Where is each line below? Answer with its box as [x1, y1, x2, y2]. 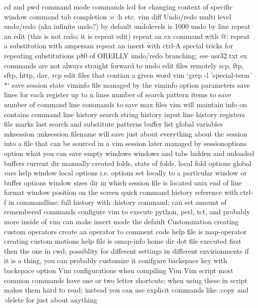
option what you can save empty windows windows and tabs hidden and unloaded [4, 148, 255, 158]
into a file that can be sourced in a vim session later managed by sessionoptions [4, 138, 247, 149]
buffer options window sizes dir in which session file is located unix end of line [4, 177, 242, 187]
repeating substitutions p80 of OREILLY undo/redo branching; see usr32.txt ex [4, 50, 248, 60]
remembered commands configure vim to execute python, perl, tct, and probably [4, 206, 251, 217]
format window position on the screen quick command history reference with [4, 187, 238, 197]
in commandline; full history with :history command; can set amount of [8, 196, 227, 207]
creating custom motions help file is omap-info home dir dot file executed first [4, 236, 242, 246]
